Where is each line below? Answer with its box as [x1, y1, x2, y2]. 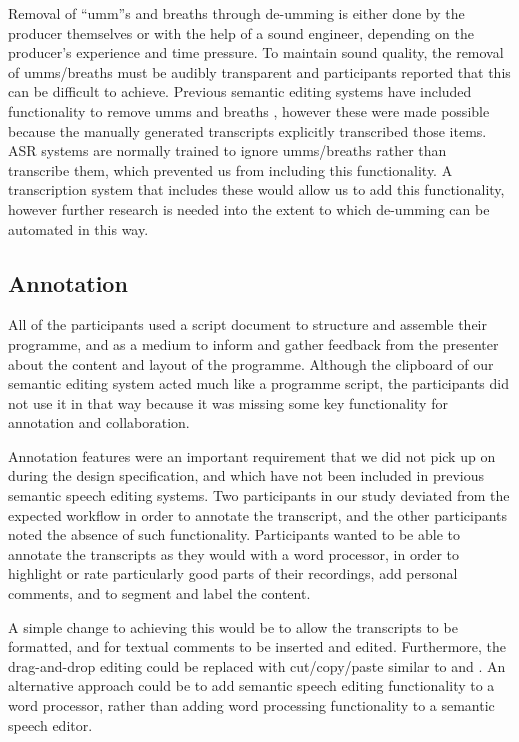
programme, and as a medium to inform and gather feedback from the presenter [8, 333, 499, 354]
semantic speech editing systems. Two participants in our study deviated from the [8, 485, 510, 506]
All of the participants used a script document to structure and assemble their [8, 314, 487, 335]
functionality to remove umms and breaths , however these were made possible [8, 100, 490, 121]
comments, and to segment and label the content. [8, 583, 311, 604]
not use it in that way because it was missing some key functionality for [8, 392, 448, 413]
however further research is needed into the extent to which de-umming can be [8, 198, 490, 219]
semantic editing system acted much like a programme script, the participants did [8, 373, 510, 394]
